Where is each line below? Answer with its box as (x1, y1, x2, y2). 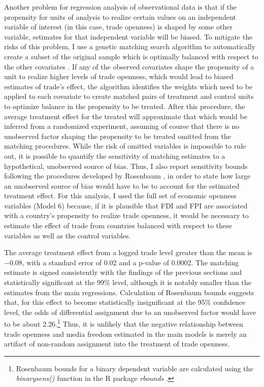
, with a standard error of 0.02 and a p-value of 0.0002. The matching (22, 257, 239, 267)
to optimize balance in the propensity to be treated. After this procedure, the (4, 100, 245, 111)
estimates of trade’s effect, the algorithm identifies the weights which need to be (4, 81, 253, 91)
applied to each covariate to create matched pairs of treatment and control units (4, 91, 254, 101)
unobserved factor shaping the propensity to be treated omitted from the (4, 130, 231, 141)
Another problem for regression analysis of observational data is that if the (4, 2, 237, 12)
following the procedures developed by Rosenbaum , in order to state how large (4, 170, 251, 181)
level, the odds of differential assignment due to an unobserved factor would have (4, 306, 256, 317)
